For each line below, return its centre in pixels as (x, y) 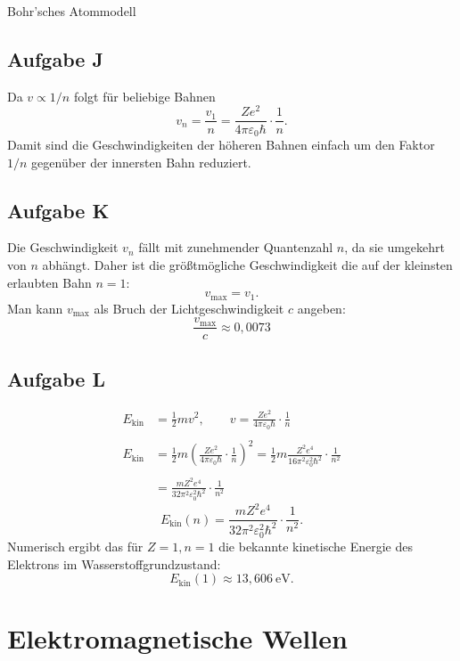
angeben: (321, 308)
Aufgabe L (56, 378)
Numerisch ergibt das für (75, 546)
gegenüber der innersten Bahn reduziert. (141, 162)
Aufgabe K (58, 210)
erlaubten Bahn (49, 282)
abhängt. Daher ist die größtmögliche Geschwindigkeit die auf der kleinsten (247, 264)
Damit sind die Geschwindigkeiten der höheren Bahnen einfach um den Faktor (221, 144)
